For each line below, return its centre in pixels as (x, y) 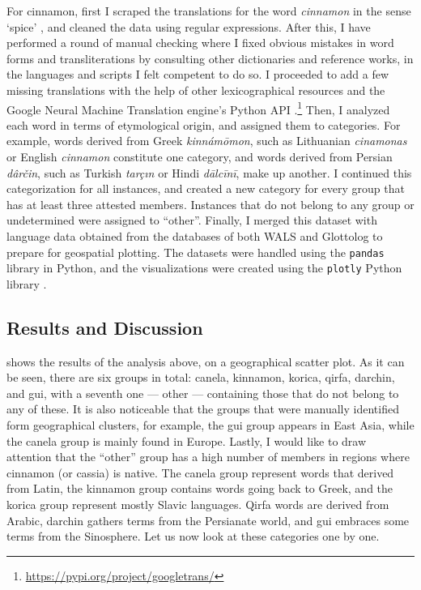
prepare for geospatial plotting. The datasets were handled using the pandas (196, 252)
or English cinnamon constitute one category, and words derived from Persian (200, 156)
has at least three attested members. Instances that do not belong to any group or (210, 204)
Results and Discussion (105, 327)
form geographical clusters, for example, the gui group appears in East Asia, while (210, 425)
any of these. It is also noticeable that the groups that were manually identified (203, 409)
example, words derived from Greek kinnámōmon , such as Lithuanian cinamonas (207, 141)
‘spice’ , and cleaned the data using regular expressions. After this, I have (189, 26)
